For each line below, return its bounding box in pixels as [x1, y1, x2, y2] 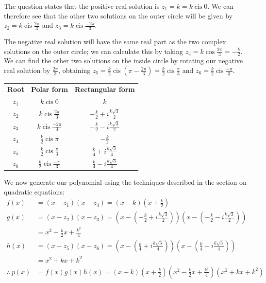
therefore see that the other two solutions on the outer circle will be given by [4, 10, 233, 20]
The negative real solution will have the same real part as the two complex [4, 36, 226, 47]
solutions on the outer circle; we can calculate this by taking [4, 46, 183, 56]
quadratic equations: [4, 186, 65, 196]
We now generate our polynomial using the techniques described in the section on [4, 177, 247, 187]
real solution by [4, 65, 50, 75]
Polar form [31, 84, 68, 94]
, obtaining [58, 65, 91, 75]
